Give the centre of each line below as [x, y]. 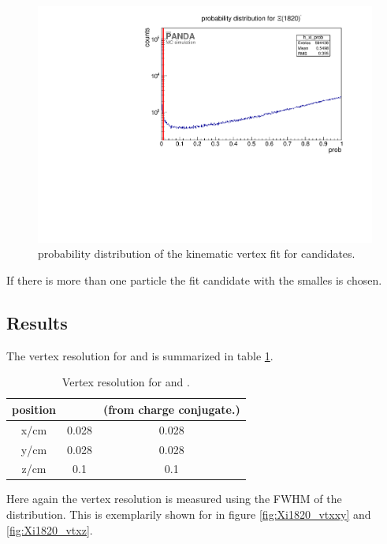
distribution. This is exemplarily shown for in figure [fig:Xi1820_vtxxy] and [189, 514]
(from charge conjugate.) [171, 409]
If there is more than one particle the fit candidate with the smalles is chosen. [194, 279]
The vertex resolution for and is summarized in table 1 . [140, 355]
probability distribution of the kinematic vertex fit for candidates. [197, 253]
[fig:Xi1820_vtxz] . [50, 529]
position [34, 409]
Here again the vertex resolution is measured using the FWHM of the [174, 499]
